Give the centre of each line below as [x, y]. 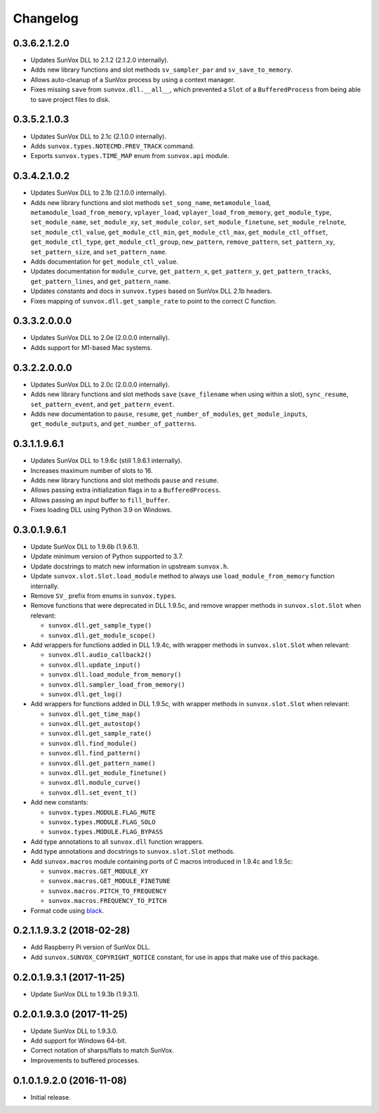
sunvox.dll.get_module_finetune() [107, 773]
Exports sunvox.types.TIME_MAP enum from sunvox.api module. [130, 156]
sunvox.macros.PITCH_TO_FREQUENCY [107, 891]
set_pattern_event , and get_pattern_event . [102, 404]
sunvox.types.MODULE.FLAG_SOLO [102, 822]
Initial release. [51, 1097]
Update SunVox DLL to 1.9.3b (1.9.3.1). [85, 994]
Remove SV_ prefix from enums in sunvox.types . [104, 596]
